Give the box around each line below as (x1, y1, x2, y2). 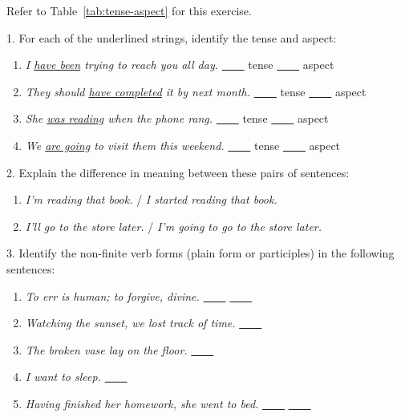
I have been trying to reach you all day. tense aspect (25, 56, 334, 73)
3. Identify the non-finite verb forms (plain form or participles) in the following (6, 245, 395, 261)
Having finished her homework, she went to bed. (25, 395, 259, 411)
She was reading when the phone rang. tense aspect (25, 110, 329, 127)
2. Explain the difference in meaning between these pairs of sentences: (6, 164, 350, 180)
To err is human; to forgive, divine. (25, 287, 200, 304)
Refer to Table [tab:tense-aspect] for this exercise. (6, 2, 252, 18)
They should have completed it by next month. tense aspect (25, 83, 367, 99)
